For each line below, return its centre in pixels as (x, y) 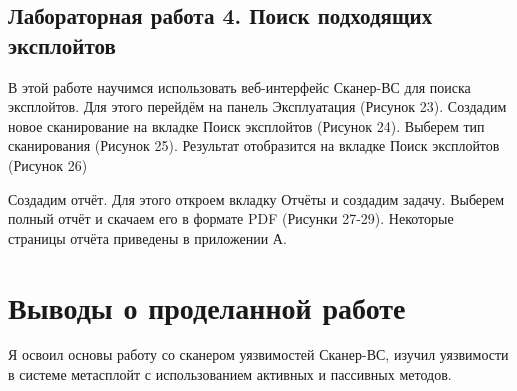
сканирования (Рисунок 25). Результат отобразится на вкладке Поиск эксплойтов (254, 145)
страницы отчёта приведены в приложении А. (147, 237)
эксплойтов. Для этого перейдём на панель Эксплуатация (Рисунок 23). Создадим (257, 106)
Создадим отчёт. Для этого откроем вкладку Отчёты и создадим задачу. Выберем (256, 198)
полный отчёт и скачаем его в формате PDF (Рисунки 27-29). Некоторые (231, 218)
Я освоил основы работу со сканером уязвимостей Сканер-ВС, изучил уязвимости (258, 354)
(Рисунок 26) (48, 164)
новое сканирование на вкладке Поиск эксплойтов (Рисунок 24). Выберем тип (246, 125)
